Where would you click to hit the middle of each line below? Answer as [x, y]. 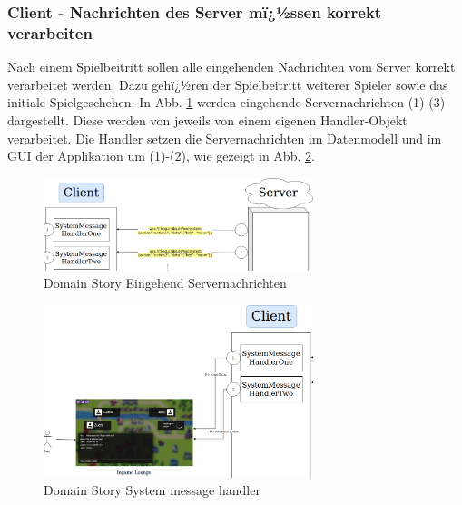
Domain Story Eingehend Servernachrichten [165, 283]
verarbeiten [50, 32]
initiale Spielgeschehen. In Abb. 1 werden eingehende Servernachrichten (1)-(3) [226, 102]
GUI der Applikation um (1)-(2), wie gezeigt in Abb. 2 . [161, 156]
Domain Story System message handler [152, 490]
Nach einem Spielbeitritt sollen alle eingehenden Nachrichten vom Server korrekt [231, 67]
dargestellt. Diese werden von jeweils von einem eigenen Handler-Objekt [207, 119]
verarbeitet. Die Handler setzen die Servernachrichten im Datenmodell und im [225, 138]
